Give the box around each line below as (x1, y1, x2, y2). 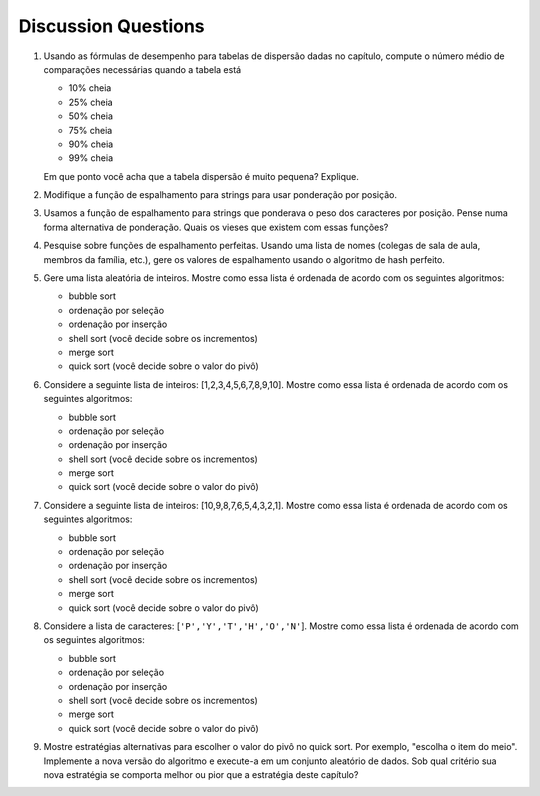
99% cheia (68, 152, 114, 164)
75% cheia (68, 124, 113, 136)
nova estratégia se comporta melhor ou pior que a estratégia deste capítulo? (43, 768, 359, 780)
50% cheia (68, 110, 114, 122)
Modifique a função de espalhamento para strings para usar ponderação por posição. (43, 189, 397, 201)
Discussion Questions (18, 15, 205, 37)
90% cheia (68, 138, 114, 150)
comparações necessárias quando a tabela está (43, 63, 242, 75)
